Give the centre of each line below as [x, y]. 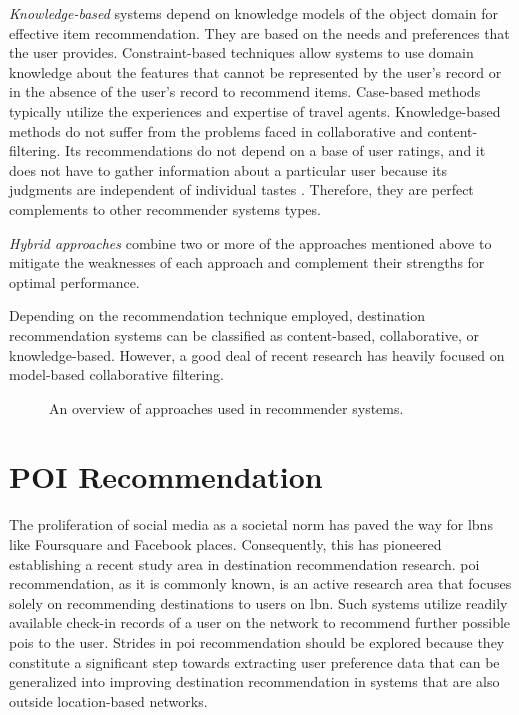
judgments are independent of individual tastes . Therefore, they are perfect [241, 189]
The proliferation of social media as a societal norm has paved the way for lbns [251, 524]
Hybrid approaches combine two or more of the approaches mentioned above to [250, 242]
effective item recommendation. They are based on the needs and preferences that [259, 32]
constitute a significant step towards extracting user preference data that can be [254, 661]
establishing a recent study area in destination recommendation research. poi [244, 563]
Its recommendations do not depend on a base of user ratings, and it [275, 150]
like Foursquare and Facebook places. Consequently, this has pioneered [225, 544]
